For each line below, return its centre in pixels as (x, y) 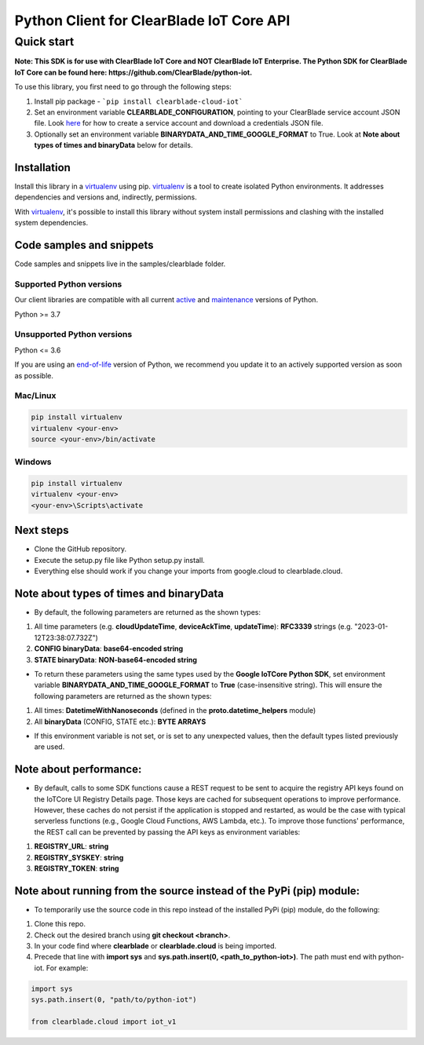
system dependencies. (51, 223)
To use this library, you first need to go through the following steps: (123, 87)
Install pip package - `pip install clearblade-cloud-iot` (139, 101)
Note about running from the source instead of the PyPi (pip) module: (187, 891)
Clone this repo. (60, 924)
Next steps (42, 530)
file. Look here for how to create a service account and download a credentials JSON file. (179, 123)
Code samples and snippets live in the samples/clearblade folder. (120, 264)
